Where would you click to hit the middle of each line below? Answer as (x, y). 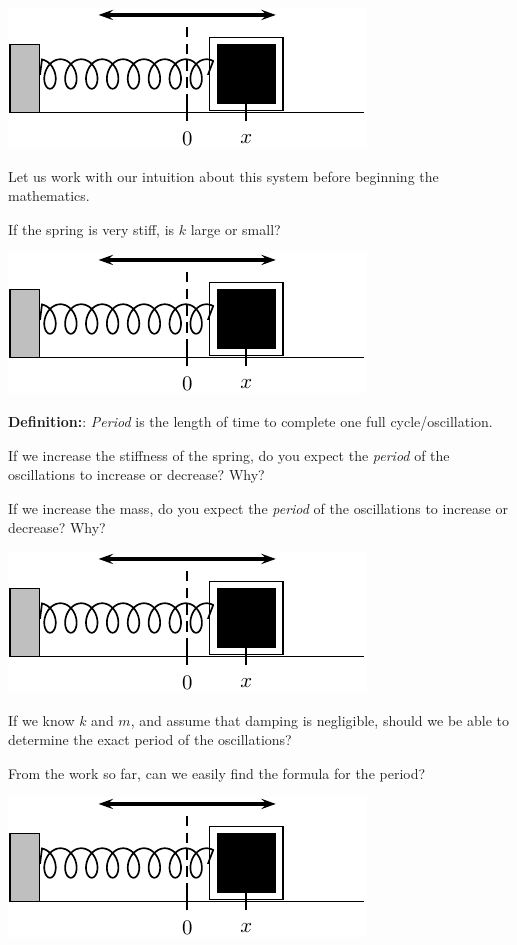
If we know (41, 719)
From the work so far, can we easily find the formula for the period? (217, 772)
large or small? (235, 228)
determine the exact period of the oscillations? (150, 739)
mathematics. (49, 195)
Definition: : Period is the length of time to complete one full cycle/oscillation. (250, 420)
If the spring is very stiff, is (91, 228)
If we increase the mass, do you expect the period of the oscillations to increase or (258, 507)
